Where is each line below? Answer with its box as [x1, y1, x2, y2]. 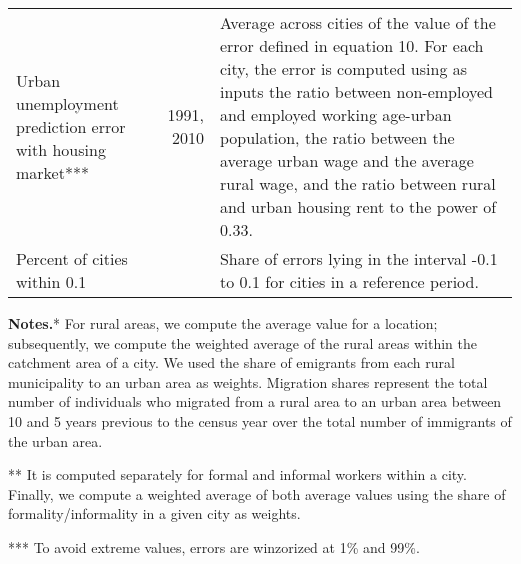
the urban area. [8, 430, 103, 451]
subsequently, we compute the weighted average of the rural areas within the [8, 332, 477, 353]
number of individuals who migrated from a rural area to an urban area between [8, 391, 502, 412]
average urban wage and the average [219, 149, 474, 172]
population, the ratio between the [219, 126, 455, 149]
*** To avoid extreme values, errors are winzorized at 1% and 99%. [8, 536, 420, 557]
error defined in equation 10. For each [219, 34, 484, 57]
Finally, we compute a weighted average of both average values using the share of [8, 483, 506, 504]
